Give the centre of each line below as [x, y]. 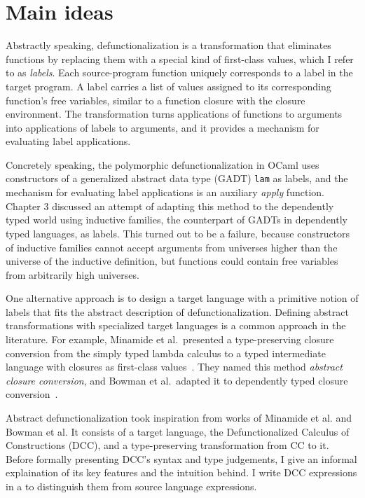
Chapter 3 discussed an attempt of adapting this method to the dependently [170, 206]
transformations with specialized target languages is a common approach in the [176, 325]
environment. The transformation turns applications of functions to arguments [174, 114]
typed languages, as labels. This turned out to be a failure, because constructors [178, 233]
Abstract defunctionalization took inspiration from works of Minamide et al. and [179, 418]
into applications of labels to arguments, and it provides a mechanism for [163, 127]
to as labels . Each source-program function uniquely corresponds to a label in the [179, 72]
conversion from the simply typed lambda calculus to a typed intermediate [166, 353]
